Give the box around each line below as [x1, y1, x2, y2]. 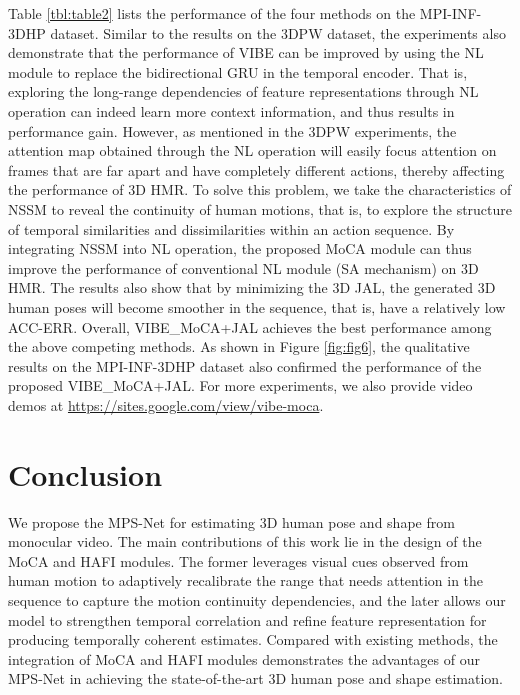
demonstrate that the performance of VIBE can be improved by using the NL [8, 42, 484, 63]
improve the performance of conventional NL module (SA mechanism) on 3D [8, 257, 479, 278]
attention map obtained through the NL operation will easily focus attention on [8, 140, 497, 161]
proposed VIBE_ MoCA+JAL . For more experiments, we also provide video [8, 375, 473, 396]
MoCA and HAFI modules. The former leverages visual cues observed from [8, 550, 469, 571]
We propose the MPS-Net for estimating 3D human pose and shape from [8, 511, 455, 532]
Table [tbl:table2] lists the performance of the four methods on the [8, 3, 416, 23]
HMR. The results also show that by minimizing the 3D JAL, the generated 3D [8, 277, 496, 298]
